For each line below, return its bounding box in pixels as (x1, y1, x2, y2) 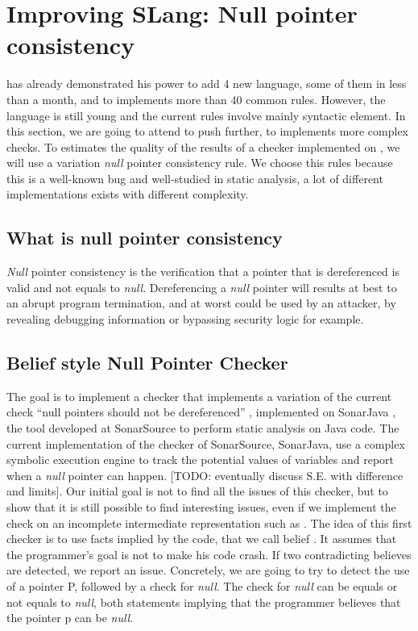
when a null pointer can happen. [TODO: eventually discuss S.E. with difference (6, 466, 404, 483)
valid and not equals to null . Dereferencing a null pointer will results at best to (6, 278, 397, 295)
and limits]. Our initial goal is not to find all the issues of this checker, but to (6, 483, 388, 499)
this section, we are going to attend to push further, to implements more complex (6, 123, 408, 140)
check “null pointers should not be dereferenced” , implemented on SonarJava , (6, 403, 396, 420)
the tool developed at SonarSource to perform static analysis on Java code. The (6, 420, 399, 437)
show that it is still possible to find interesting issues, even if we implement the (6, 499, 396, 515)
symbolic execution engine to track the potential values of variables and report (6, 451, 395, 468)
